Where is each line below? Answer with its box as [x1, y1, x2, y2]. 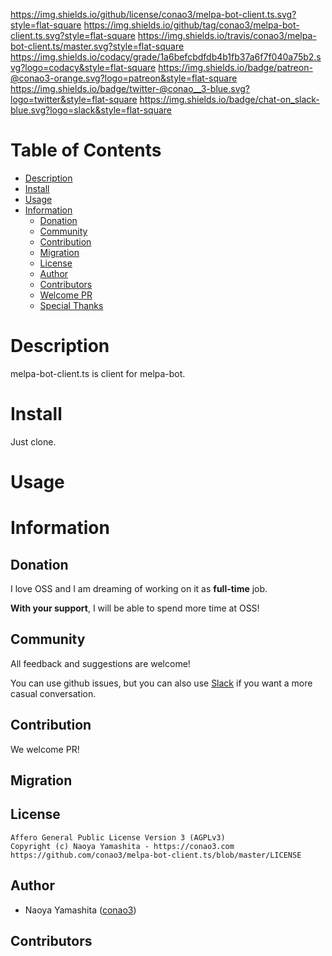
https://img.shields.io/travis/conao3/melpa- [137, 30, 317, 41]
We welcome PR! [10, 743, 80, 755]
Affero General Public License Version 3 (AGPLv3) [10, 832, 226, 843]
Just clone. [10, 435, 57, 448]
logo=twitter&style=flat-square [10, 94, 138, 105]
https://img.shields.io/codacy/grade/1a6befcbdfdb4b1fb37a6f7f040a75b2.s [10, 51, 322, 63]
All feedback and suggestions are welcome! [10, 657, 191, 669]
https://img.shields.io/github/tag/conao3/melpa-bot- [83, 19, 300, 31]
